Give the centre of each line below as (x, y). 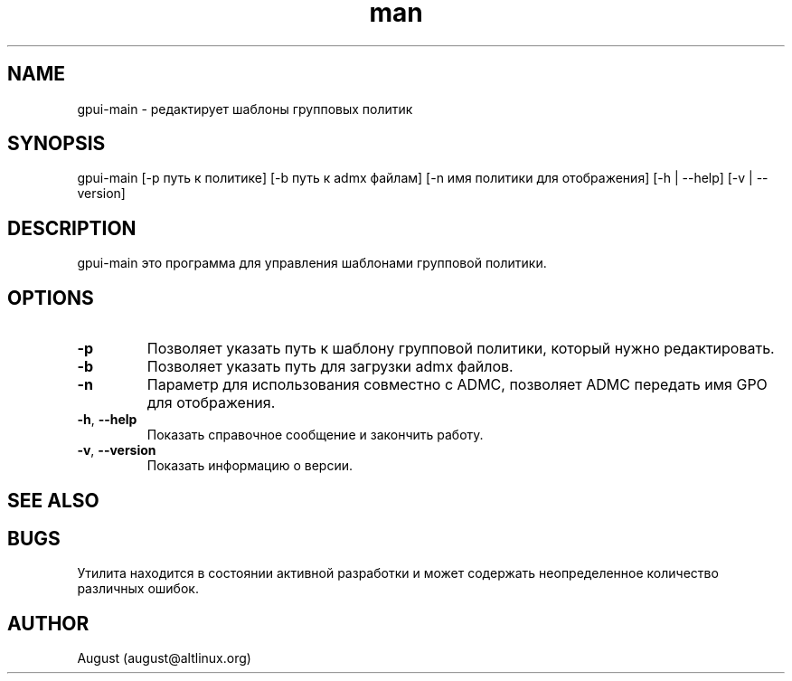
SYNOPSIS (57, 144)
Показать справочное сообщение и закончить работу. (315, 435)
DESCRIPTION (72, 228)
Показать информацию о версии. (250, 466)
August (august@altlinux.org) (164, 658)
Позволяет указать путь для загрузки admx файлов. (330, 367)
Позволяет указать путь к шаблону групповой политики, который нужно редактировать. (461, 349)
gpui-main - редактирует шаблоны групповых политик (245, 109)
